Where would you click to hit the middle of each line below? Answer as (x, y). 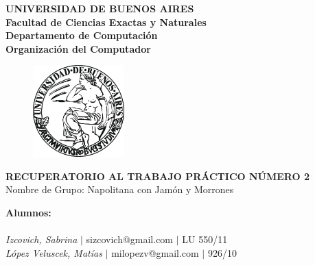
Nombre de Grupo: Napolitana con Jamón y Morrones (120, 189)
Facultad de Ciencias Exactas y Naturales (106, 22)
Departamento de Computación (82, 35)
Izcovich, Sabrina (42, 239)
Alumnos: (28, 212)
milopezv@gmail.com (155, 252)
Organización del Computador (78, 48)
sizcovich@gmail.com (130, 239)
